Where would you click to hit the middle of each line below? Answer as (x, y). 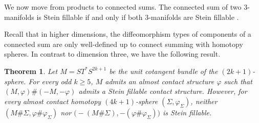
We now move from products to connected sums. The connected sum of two (123, 7)
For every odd (50, 81)
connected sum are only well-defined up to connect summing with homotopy (124, 44)
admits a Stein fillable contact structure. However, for (163, 91)
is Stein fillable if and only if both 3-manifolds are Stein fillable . (138, 17)
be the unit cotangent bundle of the (164, 71)
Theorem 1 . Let (31, 71)
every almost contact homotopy (53, 101)
